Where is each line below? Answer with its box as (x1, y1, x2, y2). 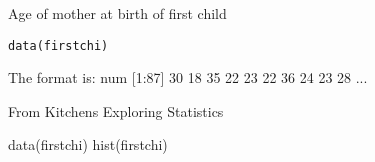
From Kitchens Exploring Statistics (8, 100, 224, 121)
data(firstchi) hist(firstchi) (8, 134, 168, 155)
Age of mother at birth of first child (8, 3, 227, 23)
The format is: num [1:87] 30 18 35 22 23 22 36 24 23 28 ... (8, 67, 368, 88)
